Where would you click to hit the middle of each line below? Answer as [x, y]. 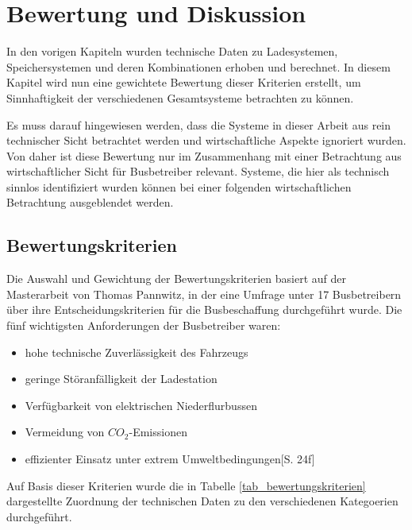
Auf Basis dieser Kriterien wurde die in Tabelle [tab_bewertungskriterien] [186, 485]
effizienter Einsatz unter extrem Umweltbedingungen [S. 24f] [170, 459]
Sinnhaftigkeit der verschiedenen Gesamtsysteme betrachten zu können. [180, 97]
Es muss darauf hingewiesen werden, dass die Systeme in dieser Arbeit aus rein [199, 124]
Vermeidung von [65, 432]
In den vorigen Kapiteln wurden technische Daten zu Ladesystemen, [172, 51]
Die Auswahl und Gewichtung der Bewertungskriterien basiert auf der [176, 279]
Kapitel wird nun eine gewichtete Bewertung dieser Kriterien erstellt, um [184, 82]
